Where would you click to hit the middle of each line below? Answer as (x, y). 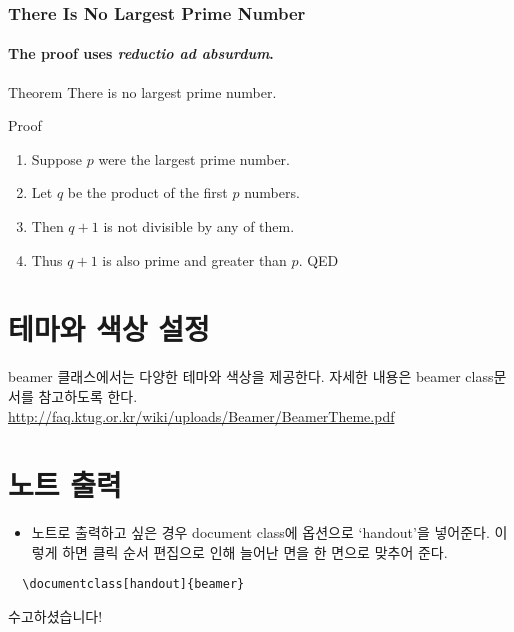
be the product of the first (147, 192)
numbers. (272, 192)
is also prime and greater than (194, 259)
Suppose (57, 158)
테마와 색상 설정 (109, 328)
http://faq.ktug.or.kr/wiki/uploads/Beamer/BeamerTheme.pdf (201, 415)
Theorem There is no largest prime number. (142, 91)
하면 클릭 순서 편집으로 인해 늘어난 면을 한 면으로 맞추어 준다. (255, 551)
